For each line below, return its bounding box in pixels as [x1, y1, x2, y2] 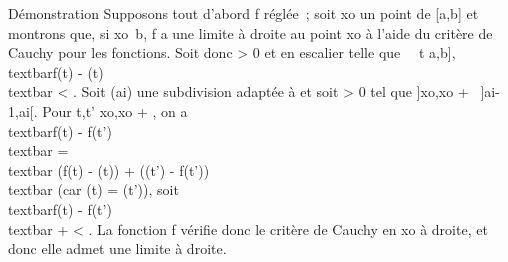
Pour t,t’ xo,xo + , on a [42, 100, 188, 121]
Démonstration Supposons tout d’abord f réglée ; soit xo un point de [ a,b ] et [8, 3, 479, 23]
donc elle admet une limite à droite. [8, 238, 227, 259]
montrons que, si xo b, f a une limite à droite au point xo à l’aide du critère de [8, 22, 493, 43]
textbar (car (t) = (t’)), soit [8, 179, 179, 200]
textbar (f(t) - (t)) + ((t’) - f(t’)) [8, 159, 210, 180]
